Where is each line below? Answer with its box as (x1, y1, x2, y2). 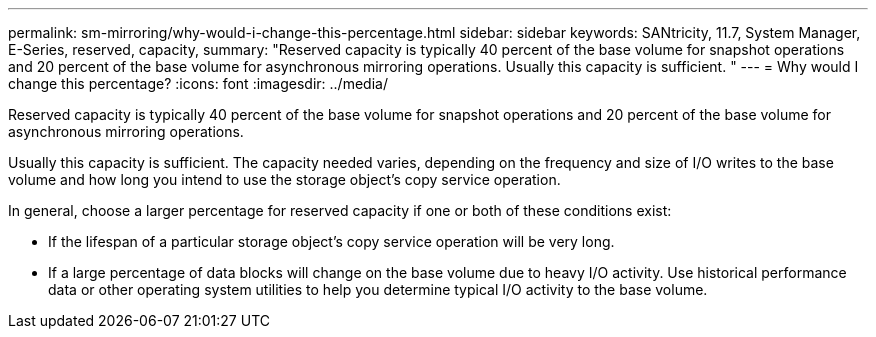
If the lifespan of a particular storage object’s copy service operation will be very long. (48, 233, 615, 250)
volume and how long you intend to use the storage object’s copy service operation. (8, 171, 561, 188)
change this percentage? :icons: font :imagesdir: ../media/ (8, 75, 388, 92)
